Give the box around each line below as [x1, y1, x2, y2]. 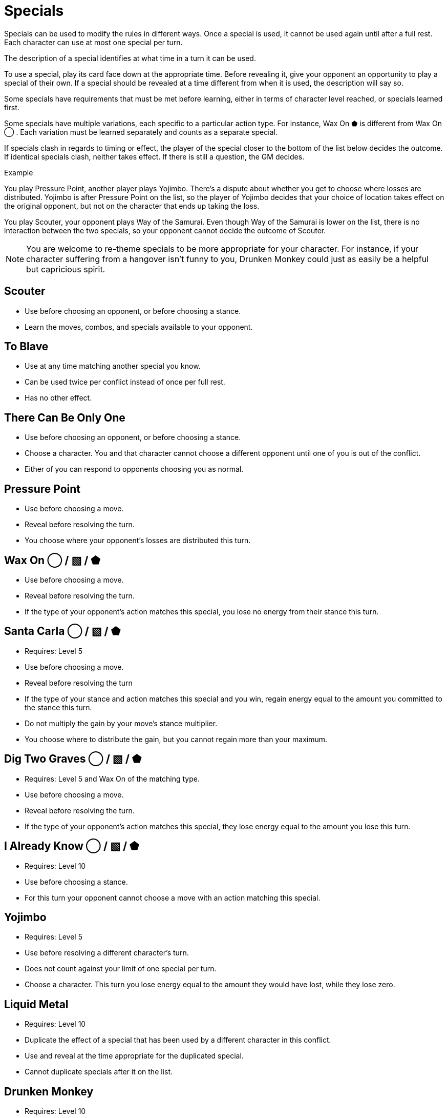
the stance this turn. [25, 703, 92, 712]
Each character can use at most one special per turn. [4, 37, 183, 47]
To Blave [4, 340, 49, 353]
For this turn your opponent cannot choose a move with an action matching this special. [25, 893, 321, 902]
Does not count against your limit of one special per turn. [25, 964, 217, 973]
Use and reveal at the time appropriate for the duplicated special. [25, 1051, 244, 1061]
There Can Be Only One [4, 411, 125, 424]
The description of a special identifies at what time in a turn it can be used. [4, 53, 256, 63]
